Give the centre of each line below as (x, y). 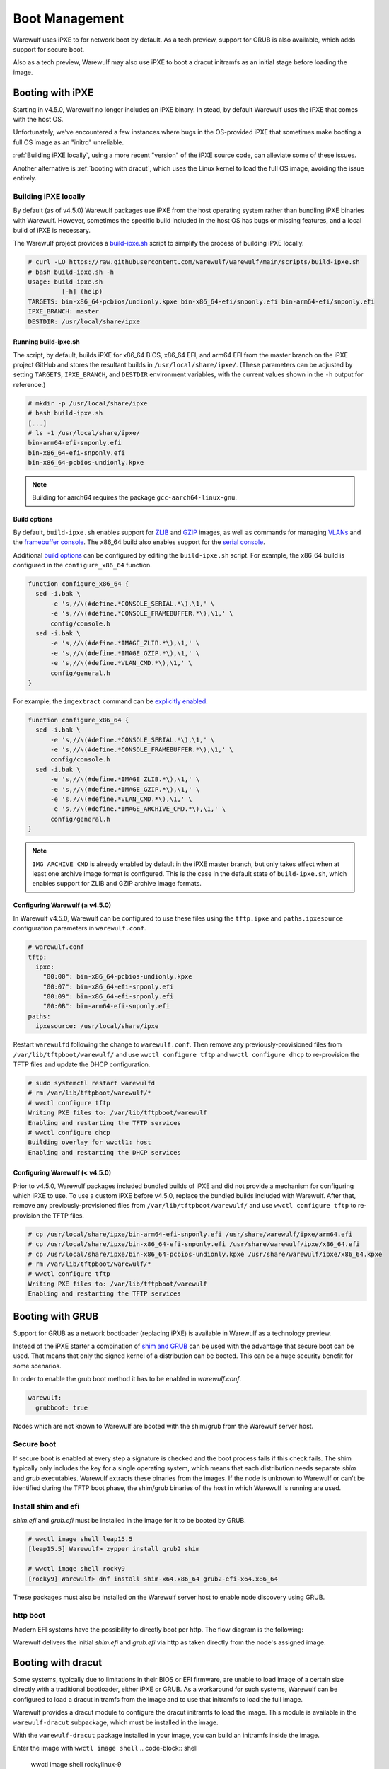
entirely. (25, 178)
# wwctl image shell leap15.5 (80, 1539)
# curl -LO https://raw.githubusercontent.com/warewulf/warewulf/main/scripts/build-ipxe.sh (194, 262)
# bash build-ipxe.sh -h (71, 272)
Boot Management (69, 18)
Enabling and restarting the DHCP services (105, 1152)
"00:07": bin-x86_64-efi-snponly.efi (108, 986)
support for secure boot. (49, 49)
